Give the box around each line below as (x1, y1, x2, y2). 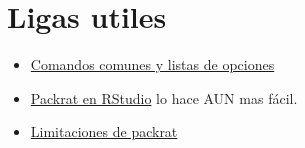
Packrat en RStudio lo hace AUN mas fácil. (30, 87, 298, 108)
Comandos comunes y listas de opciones (30, 54, 275, 75)
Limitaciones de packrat (30, 121, 178, 142)
